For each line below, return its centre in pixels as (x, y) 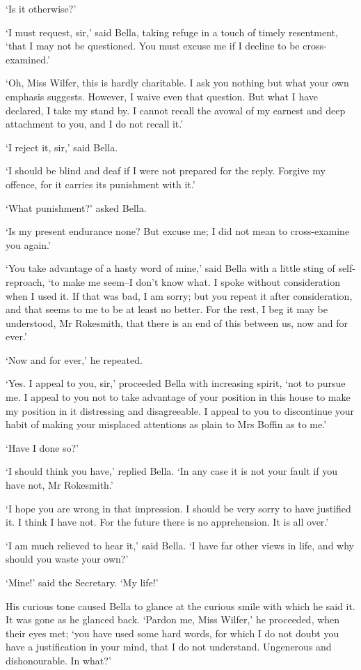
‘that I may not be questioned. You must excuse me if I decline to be (153, 46)
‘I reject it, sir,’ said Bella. (62, 147)
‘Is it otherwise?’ (41, 8)
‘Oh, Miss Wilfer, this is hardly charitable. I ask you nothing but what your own (177, 83)
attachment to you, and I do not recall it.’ (95, 124)
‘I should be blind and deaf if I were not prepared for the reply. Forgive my (166, 170)
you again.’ (28, 244)
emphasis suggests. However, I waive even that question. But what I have (162, 96)
